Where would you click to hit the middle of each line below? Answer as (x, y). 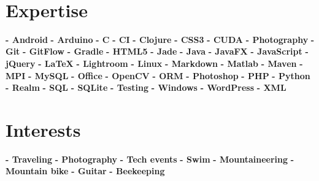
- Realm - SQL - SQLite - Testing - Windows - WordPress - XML (146, 87)
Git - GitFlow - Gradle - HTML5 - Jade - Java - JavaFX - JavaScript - (157, 51)
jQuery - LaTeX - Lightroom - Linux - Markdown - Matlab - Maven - (154, 63)
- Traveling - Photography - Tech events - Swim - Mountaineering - (150, 159)
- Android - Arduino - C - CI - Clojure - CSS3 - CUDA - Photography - (160, 39)
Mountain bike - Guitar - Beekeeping (85, 171)
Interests (43, 129)
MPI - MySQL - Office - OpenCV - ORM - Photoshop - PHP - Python (158, 75)
